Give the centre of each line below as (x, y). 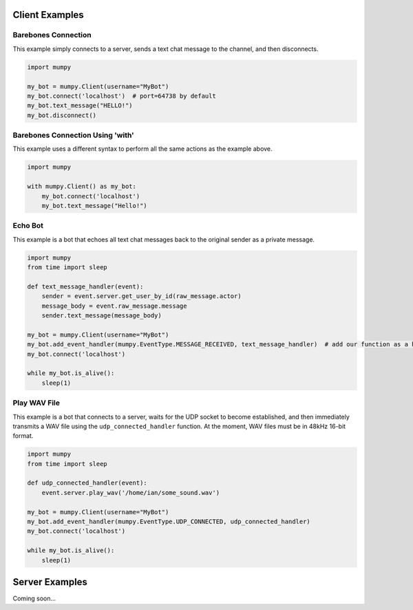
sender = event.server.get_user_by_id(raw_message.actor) (141, 296)
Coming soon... (34, 598)
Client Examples (48, 15)
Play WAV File (36, 403)
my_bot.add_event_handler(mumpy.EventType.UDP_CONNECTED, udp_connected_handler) (169, 522)
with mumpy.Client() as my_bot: (82, 187)
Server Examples (50, 582)
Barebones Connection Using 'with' (73, 136)
